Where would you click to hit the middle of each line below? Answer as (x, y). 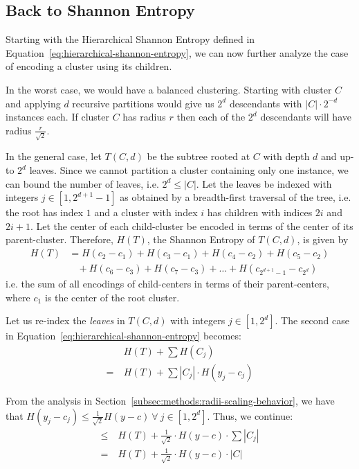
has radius (144, 117)
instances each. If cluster (57, 117)
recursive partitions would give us (143, 103)
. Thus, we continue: (250, 415)
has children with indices (260, 212)
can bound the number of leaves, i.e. (82, 183)
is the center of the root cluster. (112, 297)
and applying (33, 103)
